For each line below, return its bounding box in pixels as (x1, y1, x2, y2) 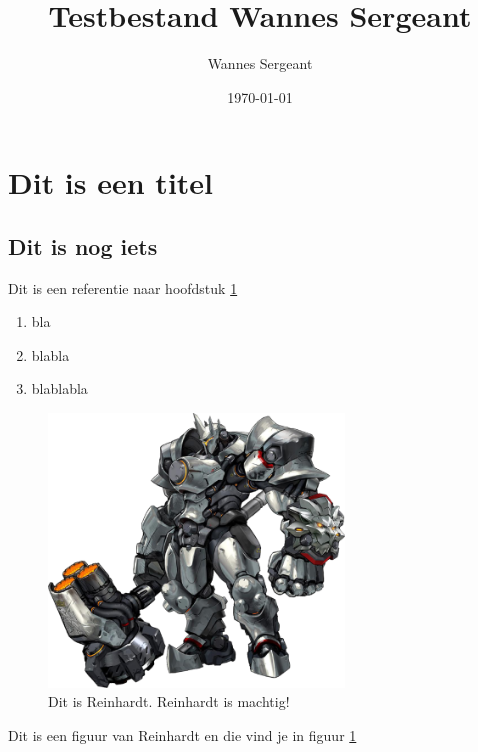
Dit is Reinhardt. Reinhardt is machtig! (48, 691, 290, 712)
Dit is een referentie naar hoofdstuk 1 (8, 277, 238, 298)
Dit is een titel (8, 162, 214, 203)
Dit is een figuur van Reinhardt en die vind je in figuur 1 (8, 725, 357, 745)
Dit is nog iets (8, 230, 158, 261)
